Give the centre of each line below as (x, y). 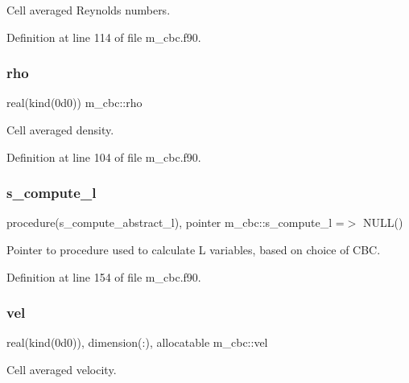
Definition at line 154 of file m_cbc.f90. (104, 276)
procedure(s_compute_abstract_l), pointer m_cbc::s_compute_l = (176, 222)
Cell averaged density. (60, 130)
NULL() (383, 222)
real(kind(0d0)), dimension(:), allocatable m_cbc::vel (137, 342)
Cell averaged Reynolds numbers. (89, 10)
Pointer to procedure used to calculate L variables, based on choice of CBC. (194, 249)
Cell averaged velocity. (62, 369)
